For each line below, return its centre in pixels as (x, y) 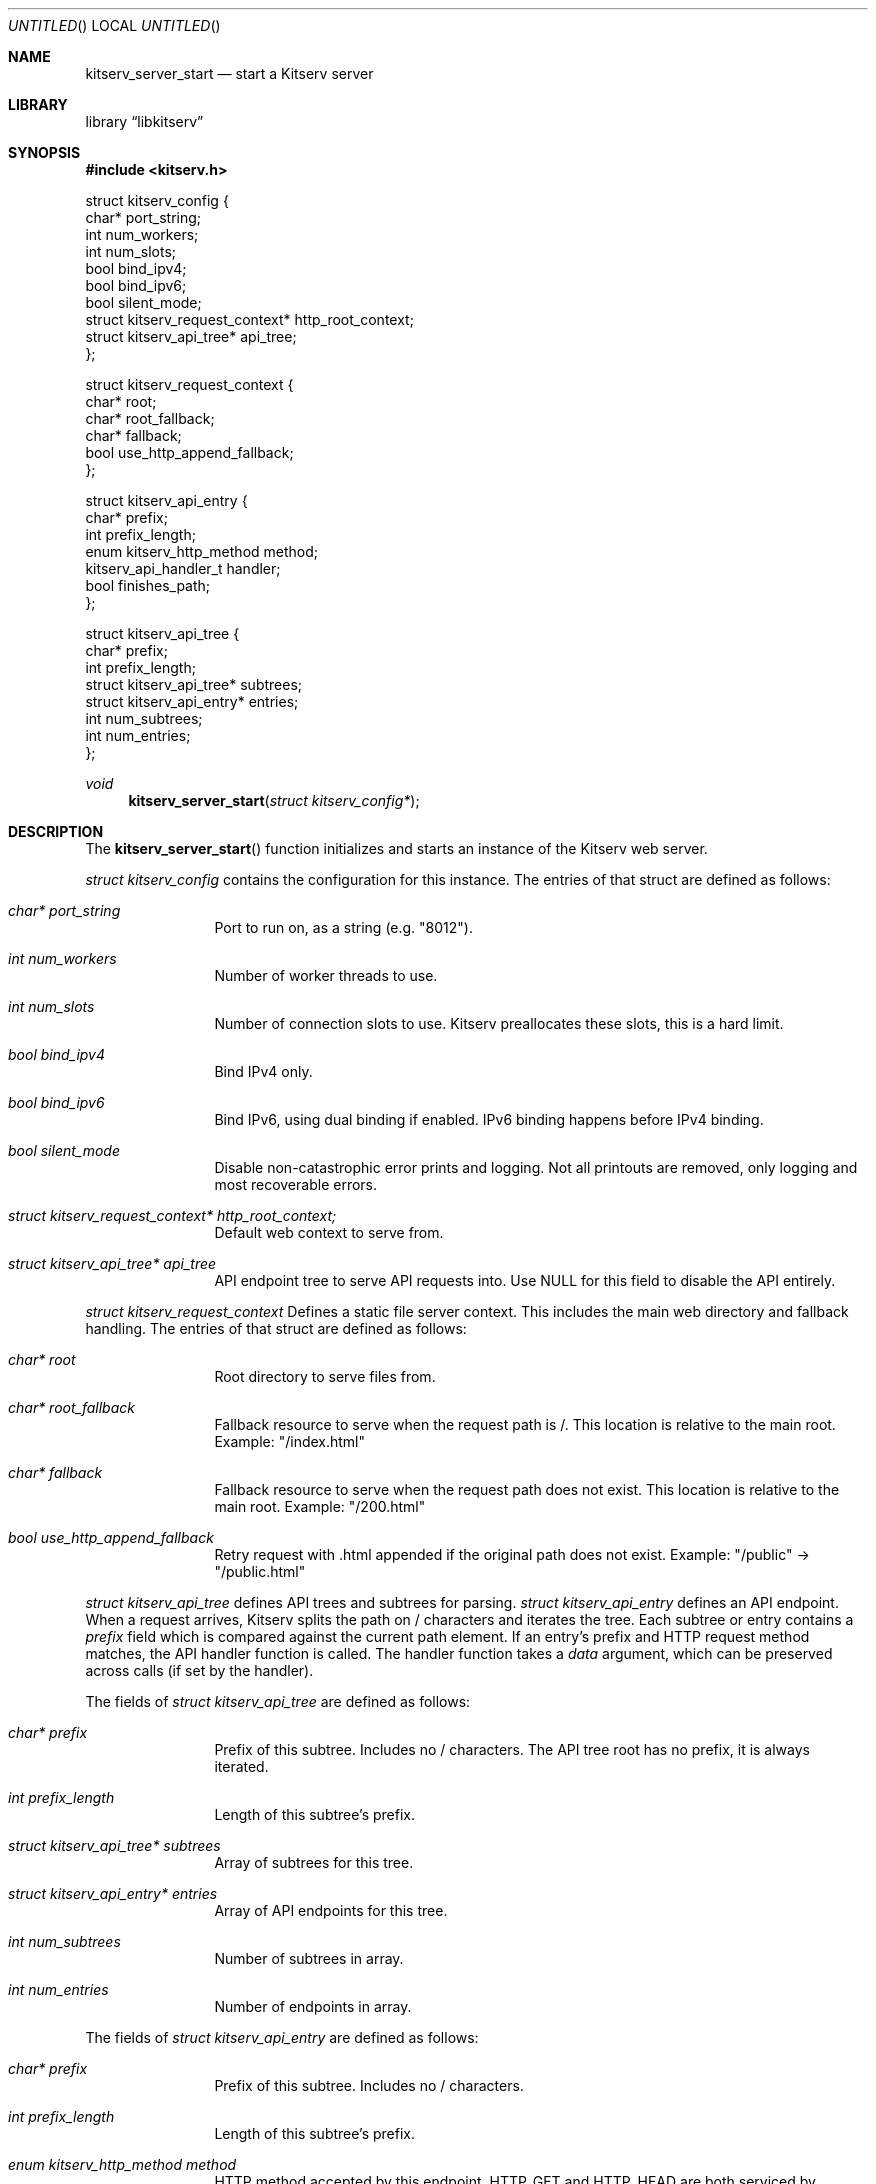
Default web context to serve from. (329, 1232)
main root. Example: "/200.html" (320, 1506)
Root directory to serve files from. (325, 1376)
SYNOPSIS (44, 152)
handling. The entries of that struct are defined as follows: (276, 1328)
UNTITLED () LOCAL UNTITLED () (114, 25)
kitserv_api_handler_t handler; (183, 568)
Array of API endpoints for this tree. (331, 1910)
